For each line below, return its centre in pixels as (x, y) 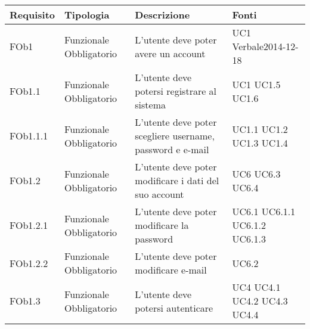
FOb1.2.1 (29, 225)
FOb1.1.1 (29, 136)
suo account (159, 194)
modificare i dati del (177, 180)
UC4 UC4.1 (256, 287)
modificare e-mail (171, 270)
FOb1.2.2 (29, 263)
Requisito (32, 15)
